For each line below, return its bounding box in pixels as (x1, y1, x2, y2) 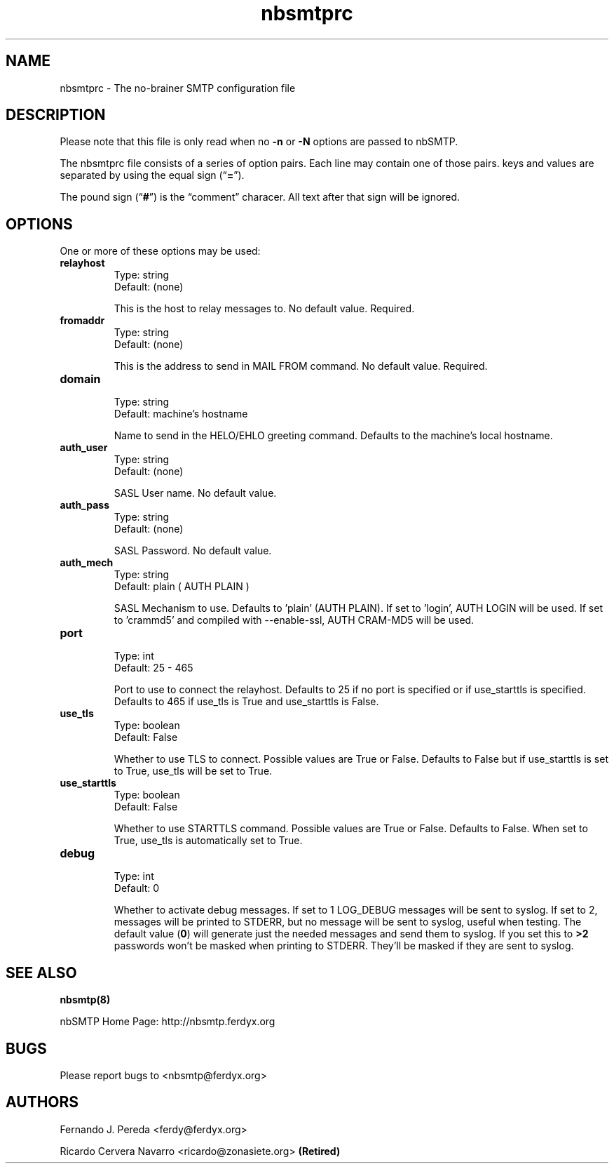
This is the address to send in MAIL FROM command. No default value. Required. (114, 360, 488, 373)
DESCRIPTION (6, 106, 106, 124)
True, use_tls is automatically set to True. (114, 834, 303, 847)
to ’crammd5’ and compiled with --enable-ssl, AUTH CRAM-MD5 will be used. (114, 614, 475, 627)
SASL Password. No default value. (114, 545, 272, 557)
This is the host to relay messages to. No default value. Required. (114, 302, 415, 315)
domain (60, 372, 101, 387)
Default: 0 (114, 882, 160, 895)
